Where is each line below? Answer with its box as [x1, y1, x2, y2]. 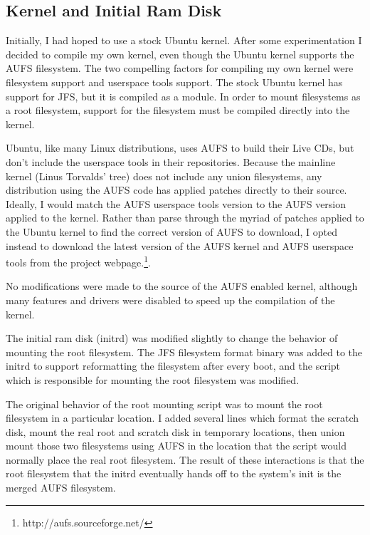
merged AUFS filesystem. [6, 480, 116, 495]
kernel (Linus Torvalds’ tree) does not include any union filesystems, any [6, 168, 322, 183]
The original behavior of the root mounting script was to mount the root [6, 396, 323, 411]
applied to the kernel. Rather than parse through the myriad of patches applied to [6, 210, 364, 225]
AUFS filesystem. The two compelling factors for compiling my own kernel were [6, 61, 354, 76]
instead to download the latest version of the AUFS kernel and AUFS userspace [6, 238, 354, 253]
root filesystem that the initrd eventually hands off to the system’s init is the [6, 466, 342, 481]
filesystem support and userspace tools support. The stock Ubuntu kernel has [6, 74, 343, 89]
